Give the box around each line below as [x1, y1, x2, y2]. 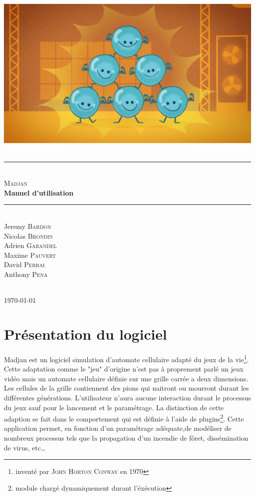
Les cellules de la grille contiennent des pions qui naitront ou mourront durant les [4, 383, 249, 393]
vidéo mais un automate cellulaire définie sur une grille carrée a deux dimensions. [4, 373, 249, 383]
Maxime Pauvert [4, 249, 56, 260]
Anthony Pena [4, 269, 48, 279]
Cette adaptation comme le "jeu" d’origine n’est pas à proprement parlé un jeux [4, 364, 244, 374]
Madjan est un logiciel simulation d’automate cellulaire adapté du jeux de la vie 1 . [4, 352, 249, 364]
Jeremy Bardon [4, 221, 51, 231]
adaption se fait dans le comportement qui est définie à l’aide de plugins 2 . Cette [4, 412, 244, 423]
